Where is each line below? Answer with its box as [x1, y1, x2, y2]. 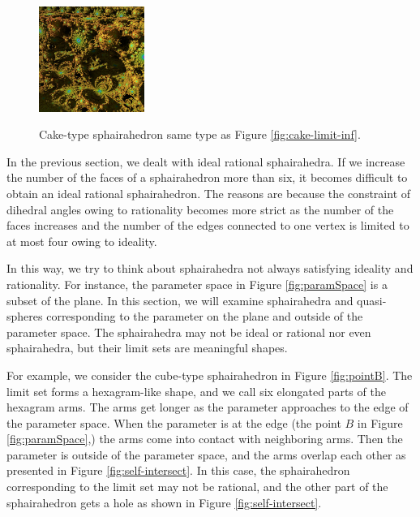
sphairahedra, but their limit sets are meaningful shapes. [6, 339, 288, 356]
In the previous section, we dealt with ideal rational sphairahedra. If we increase [6, 153, 405, 170]
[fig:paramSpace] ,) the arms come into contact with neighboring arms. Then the [6, 430, 403, 447]
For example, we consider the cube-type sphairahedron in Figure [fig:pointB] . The [6, 366, 413, 383]
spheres [6, 308, 43, 325]
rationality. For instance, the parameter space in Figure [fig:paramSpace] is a [6, 275, 388, 292]
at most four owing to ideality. [6, 232, 157, 249]
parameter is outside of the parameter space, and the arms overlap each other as [6, 446, 406, 463]
